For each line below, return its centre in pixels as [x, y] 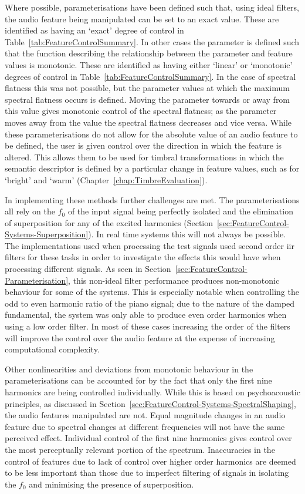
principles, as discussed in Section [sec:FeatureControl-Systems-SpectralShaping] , [150, 403]
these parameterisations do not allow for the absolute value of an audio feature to [151, 134]
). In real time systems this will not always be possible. [187, 234]
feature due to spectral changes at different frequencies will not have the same [145, 426]
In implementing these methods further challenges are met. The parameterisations [152, 199]
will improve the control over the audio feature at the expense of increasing [140, 337]
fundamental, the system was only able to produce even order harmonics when [146, 315]
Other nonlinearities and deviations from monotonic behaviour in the [129, 369]
